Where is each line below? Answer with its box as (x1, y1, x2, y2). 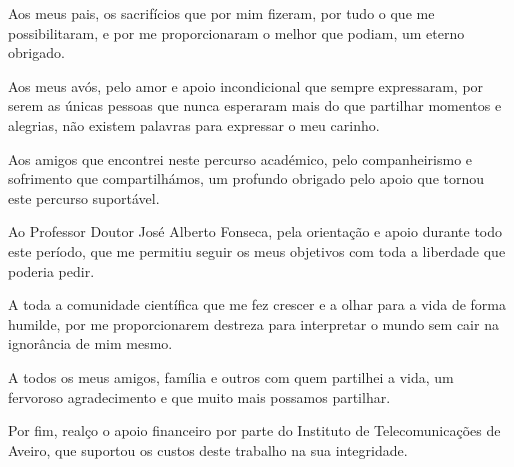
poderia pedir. (8, 260, 95, 281)
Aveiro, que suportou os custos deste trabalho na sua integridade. (8, 439, 408, 460)
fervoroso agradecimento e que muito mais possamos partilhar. (8, 386, 391, 407)
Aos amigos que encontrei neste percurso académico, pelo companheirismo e (8, 148, 473, 169)
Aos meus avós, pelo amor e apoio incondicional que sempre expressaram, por (8, 75, 484, 96)
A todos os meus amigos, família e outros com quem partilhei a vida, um (8, 366, 454, 387)
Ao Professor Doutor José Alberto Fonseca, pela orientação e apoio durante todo (8, 221, 503, 242)
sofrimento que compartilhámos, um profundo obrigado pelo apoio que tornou (8, 168, 485, 189)
